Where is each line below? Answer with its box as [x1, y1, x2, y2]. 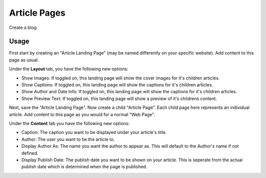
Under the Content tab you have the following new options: [9, 120, 130, 126]
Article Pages [9, 7, 66, 18]
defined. [21, 150, 39, 156]
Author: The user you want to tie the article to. [21, 136, 115, 142]
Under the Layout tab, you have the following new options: [9, 66, 129, 72]
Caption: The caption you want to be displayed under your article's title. [21, 129, 167, 135]
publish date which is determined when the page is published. [21, 164, 147, 170]
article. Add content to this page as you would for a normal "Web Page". [9, 111, 155, 117]
